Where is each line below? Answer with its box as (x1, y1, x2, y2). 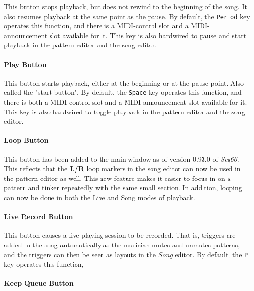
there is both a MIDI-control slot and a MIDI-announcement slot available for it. (4, 97, 247, 107)
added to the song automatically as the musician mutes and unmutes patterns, (4, 240, 240, 250)
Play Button (4, 59, 47, 69)
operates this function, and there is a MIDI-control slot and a (4, 21, 189, 31)
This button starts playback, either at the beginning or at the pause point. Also (4, 77, 244, 88)
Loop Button (4, 135, 49, 145)
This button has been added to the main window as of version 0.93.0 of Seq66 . (4, 154, 239, 164)
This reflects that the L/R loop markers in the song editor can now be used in (4, 163, 241, 174)
